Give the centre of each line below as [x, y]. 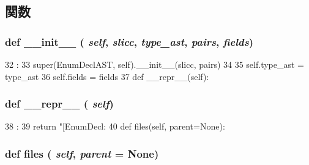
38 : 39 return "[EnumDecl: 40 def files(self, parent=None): [115, 126]
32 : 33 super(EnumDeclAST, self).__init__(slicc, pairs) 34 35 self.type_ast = [154, 64]
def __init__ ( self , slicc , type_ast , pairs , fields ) [129, 41]
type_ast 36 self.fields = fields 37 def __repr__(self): [107, 76]
